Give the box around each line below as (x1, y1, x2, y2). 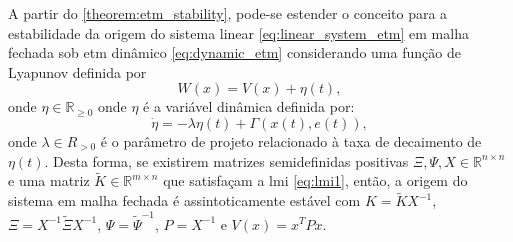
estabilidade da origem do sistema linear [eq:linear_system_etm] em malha (8, 22, 469, 43)
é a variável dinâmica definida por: (143, 96, 355, 117)
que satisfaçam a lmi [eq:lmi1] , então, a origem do (163, 170, 468, 191)
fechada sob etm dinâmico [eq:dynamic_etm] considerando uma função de (8, 42, 461, 63)
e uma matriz (8, 170, 90, 191)
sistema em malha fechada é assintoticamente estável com (8, 190, 361, 211)
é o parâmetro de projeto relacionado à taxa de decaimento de (100, 130, 482, 151)
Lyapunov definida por (8, 61, 147, 82)
